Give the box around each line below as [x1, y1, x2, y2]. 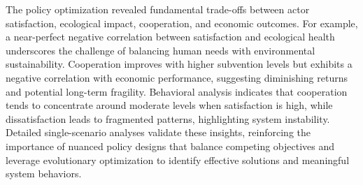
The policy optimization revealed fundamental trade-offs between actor [6, 2, 310, 16]
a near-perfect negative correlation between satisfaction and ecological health [6, 29, 335, 44]
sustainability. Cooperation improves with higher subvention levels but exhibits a [6, 57, 353, 71]
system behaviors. [6, 166, 82, 181]
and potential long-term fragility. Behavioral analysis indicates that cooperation [6, 84, 348, 98]
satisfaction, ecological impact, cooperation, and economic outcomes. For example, [6, 15, 358, 30]
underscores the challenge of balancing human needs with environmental [6, 43, 315, 57]
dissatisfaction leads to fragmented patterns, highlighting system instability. [6, 111, 330, 126]
